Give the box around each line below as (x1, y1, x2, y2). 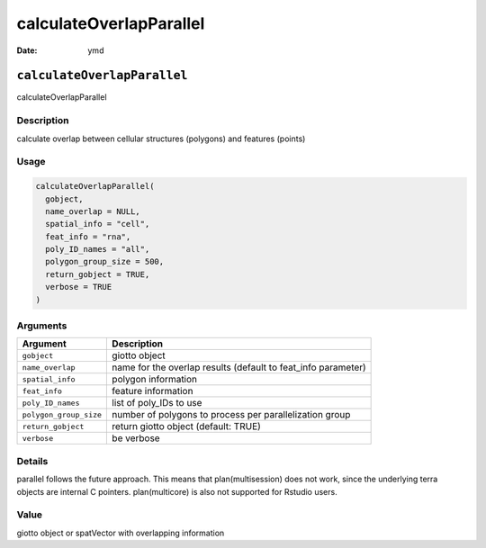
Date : (16, 45, 38, 56)
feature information (112, 385, 193, 398)
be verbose (112, 432, 161, 445)
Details (16, 454, 49, 467)
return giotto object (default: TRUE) (112, 420, 261, 433)
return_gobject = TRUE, (45, 269, 150, 279)
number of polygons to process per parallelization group (112, 409, 351, 421)
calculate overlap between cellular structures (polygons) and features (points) (16, 133, 306, 144)
